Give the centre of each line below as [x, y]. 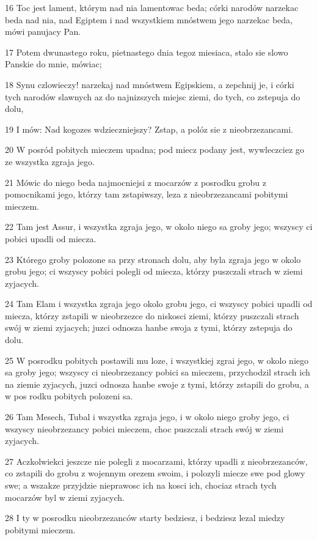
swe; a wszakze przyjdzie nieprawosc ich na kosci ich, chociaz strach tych [141, 485]
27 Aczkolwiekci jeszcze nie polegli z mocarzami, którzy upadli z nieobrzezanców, [156, 461]
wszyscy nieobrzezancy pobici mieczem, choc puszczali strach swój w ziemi [144, 428]
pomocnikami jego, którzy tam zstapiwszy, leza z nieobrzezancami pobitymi [147, 194]
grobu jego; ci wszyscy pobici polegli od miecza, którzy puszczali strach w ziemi [154, 271]
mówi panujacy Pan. [43, 31]
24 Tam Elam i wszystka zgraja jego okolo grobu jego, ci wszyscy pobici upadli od [159, 304]
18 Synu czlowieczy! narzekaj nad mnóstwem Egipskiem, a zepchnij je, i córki [150, 84]
